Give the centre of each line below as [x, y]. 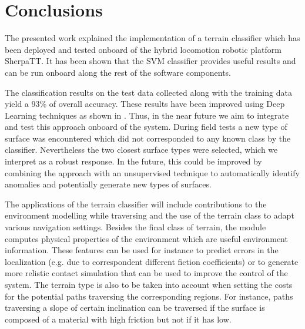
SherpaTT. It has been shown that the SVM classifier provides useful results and [150, 61]
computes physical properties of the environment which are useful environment [146, 238]
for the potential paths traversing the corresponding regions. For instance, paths [149, 296]
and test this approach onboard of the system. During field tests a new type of [146, 127]
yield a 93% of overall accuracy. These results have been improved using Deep [145, 104]
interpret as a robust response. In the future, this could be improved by [133, 161]
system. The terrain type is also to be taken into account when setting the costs [149, 284]
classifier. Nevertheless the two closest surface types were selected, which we [141, 150]
